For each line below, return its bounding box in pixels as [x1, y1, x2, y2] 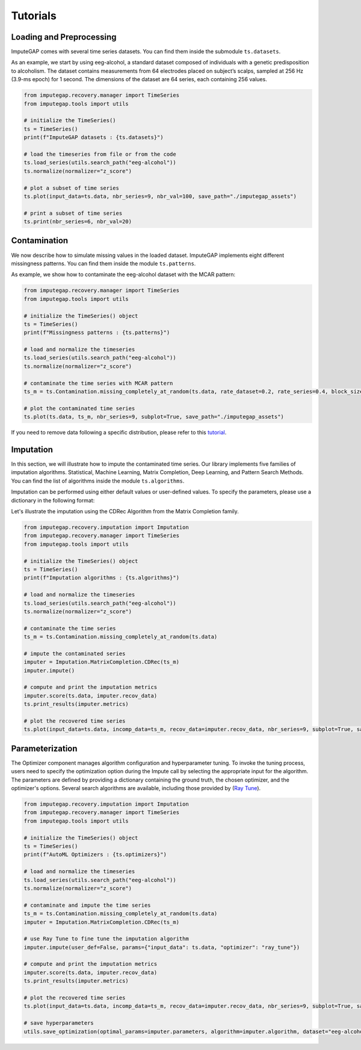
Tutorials [11, 9, 57, 22]
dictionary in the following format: [11, 496, 95, 504]
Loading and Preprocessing [11, 32, 117, 42]
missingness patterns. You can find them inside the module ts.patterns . [11, 259, 196, 267]
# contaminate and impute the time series [23, 901, 151, 909]
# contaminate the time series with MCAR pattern [23, 380, 173, 386]
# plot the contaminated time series [23, 405, 135, 412]
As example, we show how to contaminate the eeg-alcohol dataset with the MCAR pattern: [11, 271, 236, 278]
